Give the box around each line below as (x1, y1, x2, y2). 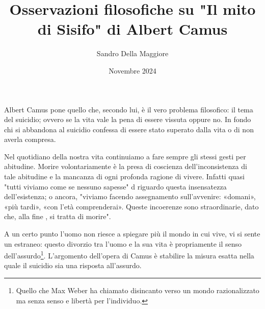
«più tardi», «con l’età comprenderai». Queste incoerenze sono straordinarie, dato (4, 201, 259, 211)
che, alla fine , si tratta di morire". (4, 211, 111, 222)
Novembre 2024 (109, 65, 156, 76)
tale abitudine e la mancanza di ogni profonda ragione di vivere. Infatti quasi (4, 171, 245, 182)
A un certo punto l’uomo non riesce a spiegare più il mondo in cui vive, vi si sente (4, 228, 260, 239)
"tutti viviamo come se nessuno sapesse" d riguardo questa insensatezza (4, 181, 227, 192)
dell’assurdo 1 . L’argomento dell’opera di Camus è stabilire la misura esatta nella (4, 249, 254, 260)
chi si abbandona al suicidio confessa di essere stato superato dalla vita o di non (4, 124, 254, 134)
